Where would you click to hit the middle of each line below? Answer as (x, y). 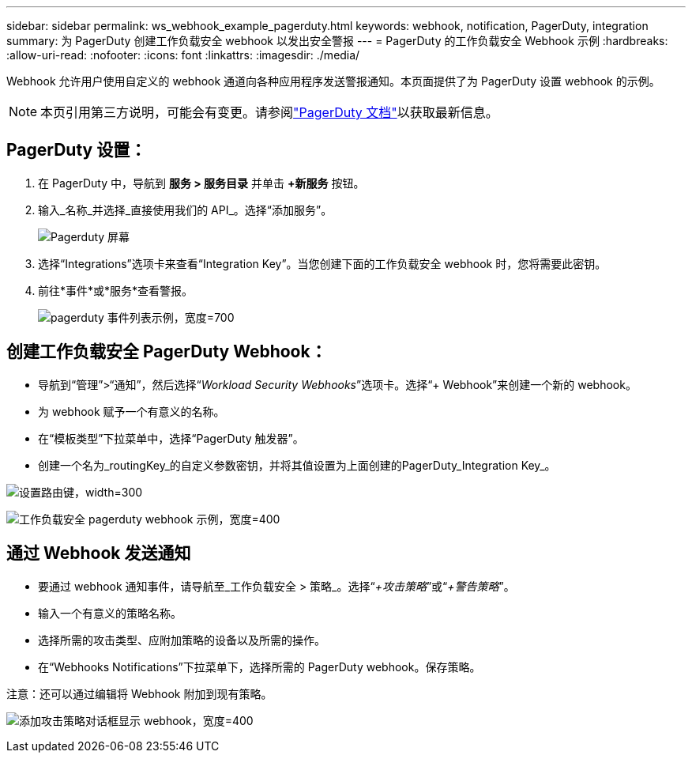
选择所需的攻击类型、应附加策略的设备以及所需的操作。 (182, 640)
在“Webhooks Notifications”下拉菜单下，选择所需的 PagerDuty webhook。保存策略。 (259, 666)
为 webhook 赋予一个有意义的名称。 (132, 411)
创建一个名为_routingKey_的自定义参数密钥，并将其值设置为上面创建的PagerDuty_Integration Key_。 (297, 465)
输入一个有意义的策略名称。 (110, 613)
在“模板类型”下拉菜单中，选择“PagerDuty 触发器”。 (171, 438)
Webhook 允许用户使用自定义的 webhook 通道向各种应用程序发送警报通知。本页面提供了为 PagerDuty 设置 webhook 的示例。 (333, 81)
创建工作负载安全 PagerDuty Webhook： (167, 352)
